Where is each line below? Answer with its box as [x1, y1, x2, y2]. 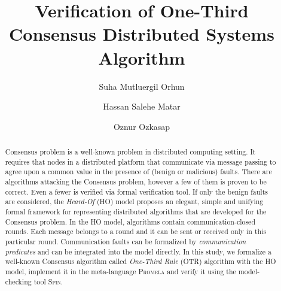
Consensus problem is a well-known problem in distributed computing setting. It [5, 147, 256, 157]
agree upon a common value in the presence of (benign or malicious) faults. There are [5, 166, 272, 177]
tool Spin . [33, 276, 63, 286]
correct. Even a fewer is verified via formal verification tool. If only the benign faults [5, 186, 268, 196]
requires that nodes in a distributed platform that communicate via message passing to [5, 156, 276, 166]
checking [5, 276, 32, 286]
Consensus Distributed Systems [9, 22, 274, 46]
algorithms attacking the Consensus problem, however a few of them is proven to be [5, 177, 267, 187]
